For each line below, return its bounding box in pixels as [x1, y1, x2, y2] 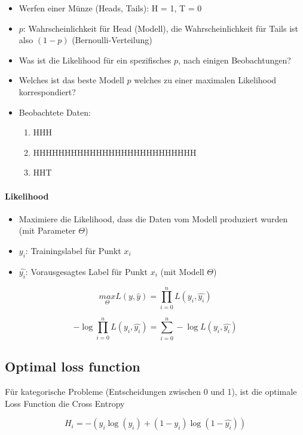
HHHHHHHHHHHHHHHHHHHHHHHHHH [33, 146, 197, 158]
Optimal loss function [5, 357, 140, 376]
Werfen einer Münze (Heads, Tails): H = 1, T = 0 [19, 2, 202, 14]
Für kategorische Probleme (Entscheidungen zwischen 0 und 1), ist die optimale [5, 385, 297, 397]
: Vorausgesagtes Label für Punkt [25, 265, 148, 277]
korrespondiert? [19, 85, 76, 98]
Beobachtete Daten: [19, 105, 91, 118]
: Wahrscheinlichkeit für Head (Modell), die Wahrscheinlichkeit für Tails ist [23, 22, 299, 34]
